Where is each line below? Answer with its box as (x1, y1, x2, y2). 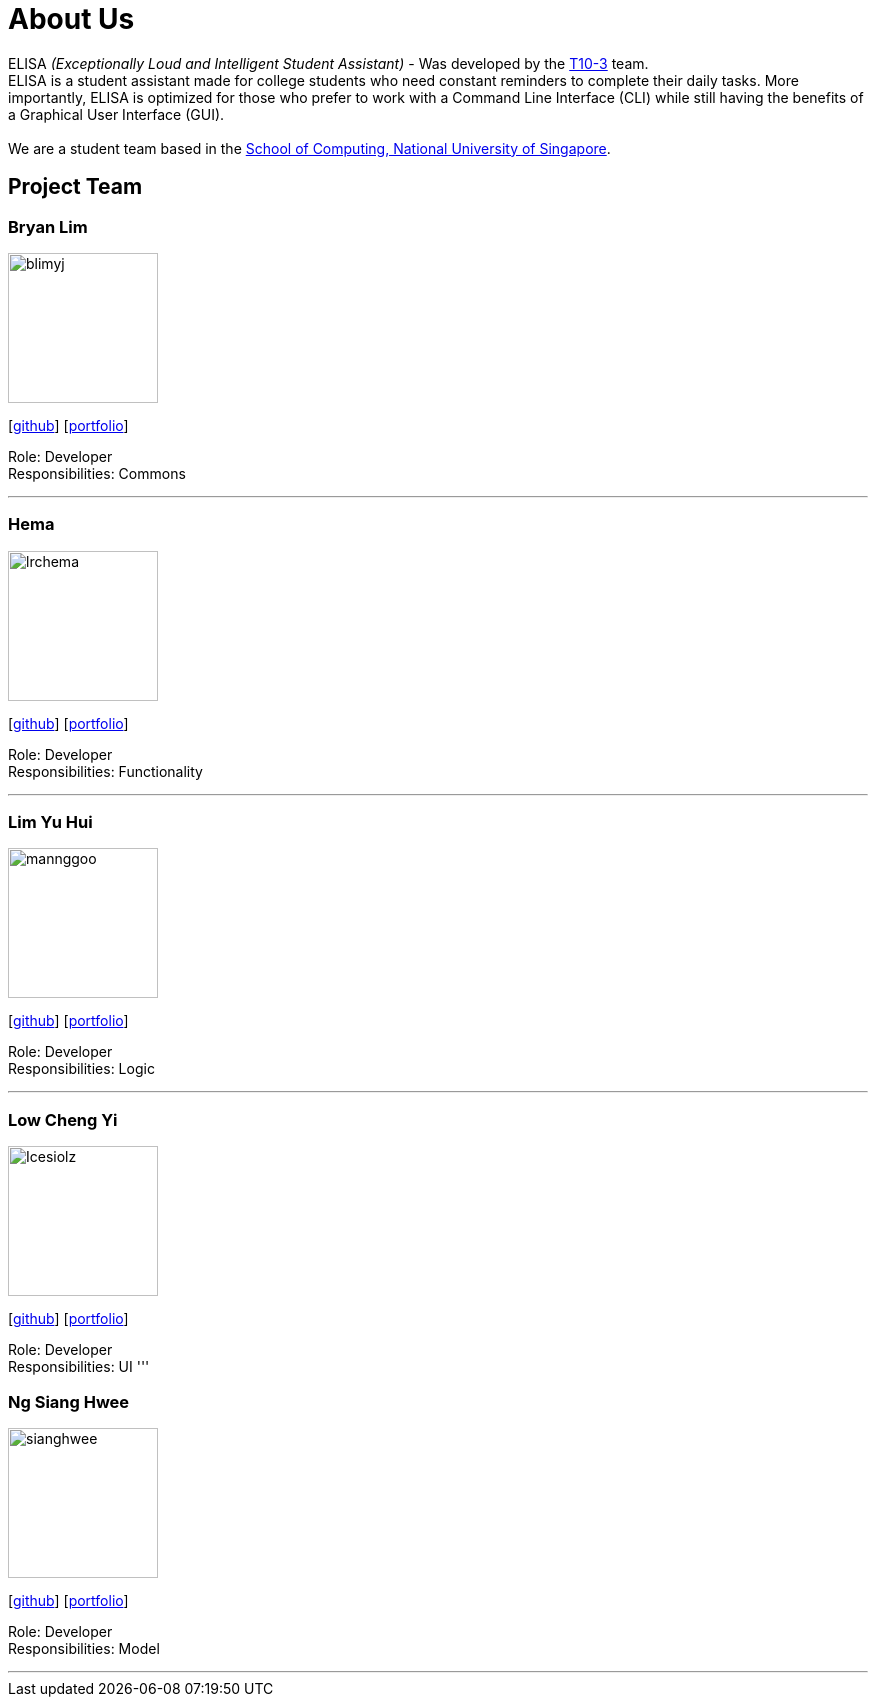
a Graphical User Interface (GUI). (8, 105, 225, 123)
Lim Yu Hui (8, 812, 93, 833)
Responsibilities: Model (8, 1639, 160, 1657)
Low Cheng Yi (8, 1109, 118, 1130)
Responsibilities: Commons (8, 464, 186, 482)
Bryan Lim (8, 216, 88, 237)
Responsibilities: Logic (8, 1060, 155, 1078)
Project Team (8, 174, 143, 200)
